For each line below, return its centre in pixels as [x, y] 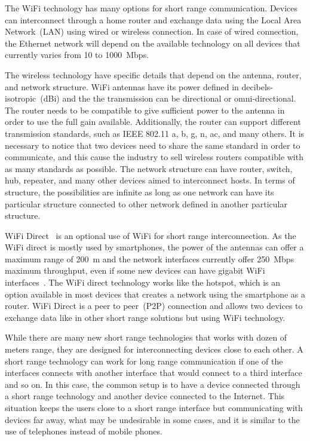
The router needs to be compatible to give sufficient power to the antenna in [145, 110]
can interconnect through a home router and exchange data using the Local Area [153, 19]
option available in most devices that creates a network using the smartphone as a [155, 294]
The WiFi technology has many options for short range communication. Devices [151, 8]
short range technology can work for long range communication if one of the [144, 361]
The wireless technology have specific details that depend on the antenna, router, [153, 74]
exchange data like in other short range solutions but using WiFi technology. [145, 317]
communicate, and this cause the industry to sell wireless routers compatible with [154, 157]
